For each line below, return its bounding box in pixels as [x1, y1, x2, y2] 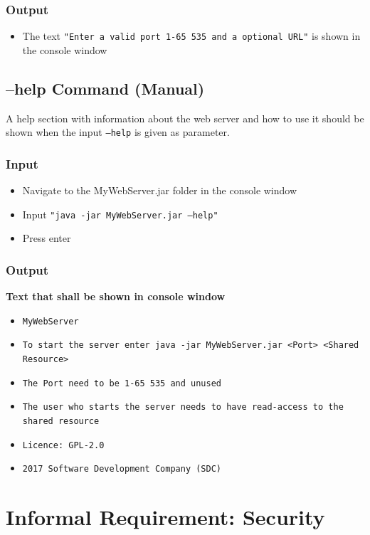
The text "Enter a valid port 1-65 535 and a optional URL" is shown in [22, 28, 361, 43]
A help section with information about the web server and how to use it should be [6, 110, 364, 125]
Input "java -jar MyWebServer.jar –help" [22, 206, 218, 221]
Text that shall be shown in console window [6, 289, 226, 304]
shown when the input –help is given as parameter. [6, 125, 230, 139]
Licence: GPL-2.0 [22, 440, 105, 450]
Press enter [22, 231, 71, 245]
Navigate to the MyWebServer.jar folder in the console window [22, 183, 297, 198]
